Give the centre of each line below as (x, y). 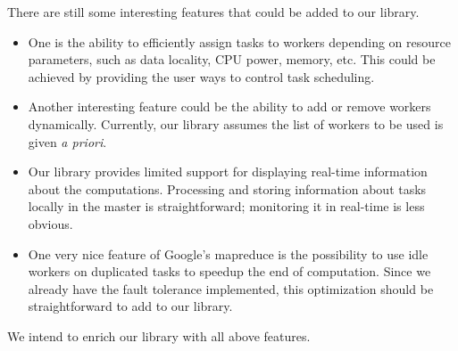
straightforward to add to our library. (130, 306)
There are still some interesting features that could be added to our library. (213, 12)
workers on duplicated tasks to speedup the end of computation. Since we (229, 271)
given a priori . (67, 141)
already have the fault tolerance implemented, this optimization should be (231, 288)
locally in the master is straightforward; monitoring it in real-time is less (226, 206)
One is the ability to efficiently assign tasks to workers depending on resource (239, 41)
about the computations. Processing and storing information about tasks (227, 188)
